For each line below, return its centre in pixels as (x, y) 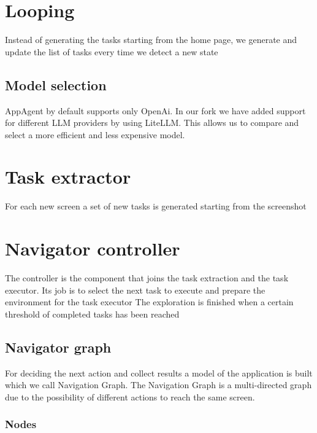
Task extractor (68, 177)
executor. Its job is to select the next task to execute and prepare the (135, 290)
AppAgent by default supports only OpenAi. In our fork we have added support (155, 110)
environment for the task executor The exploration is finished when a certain (149, 302)
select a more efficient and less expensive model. (95, 134)
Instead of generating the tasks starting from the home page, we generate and (151, 40)
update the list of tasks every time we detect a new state (112, 51)
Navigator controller (93, 248)
